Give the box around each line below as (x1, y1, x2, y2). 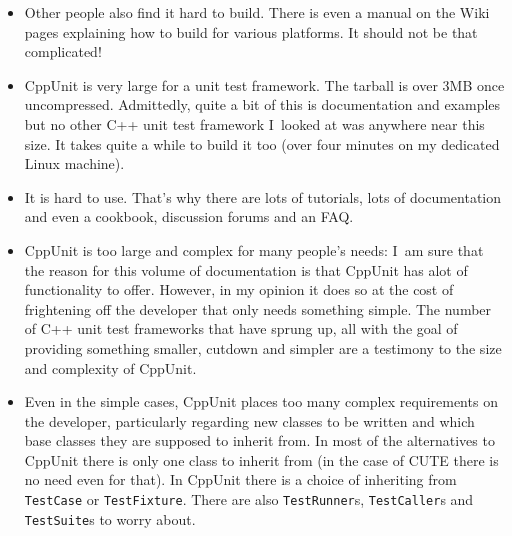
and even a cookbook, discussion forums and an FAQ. (24, 206, 354, 227)
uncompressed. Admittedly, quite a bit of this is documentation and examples (24, 94, 501, 115)
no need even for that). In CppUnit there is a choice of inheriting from (24, 469, 457, 490)
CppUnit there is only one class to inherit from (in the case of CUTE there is (24, 449, 499, 470)
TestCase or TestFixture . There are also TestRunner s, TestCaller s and (24, 489, 474, 510)
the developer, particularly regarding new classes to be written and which (24, 410, 475, 431)
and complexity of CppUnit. (24, 357, 197, 378)
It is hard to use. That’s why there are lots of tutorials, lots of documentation (24, 186, 502, 207)
